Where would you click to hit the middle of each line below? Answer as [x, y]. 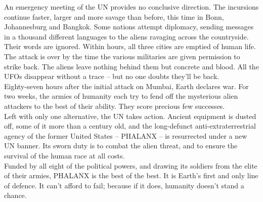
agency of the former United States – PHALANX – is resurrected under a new [126, 135]
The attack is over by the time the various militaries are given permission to [122, 56]
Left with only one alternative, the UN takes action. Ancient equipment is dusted [130, 116]
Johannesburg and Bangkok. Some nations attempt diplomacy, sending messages [129, 27]
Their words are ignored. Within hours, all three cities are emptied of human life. [130, 46]
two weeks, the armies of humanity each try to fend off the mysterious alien [121, 96]
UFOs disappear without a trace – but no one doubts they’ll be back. [112, 76]
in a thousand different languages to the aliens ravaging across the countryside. [126, 36]
